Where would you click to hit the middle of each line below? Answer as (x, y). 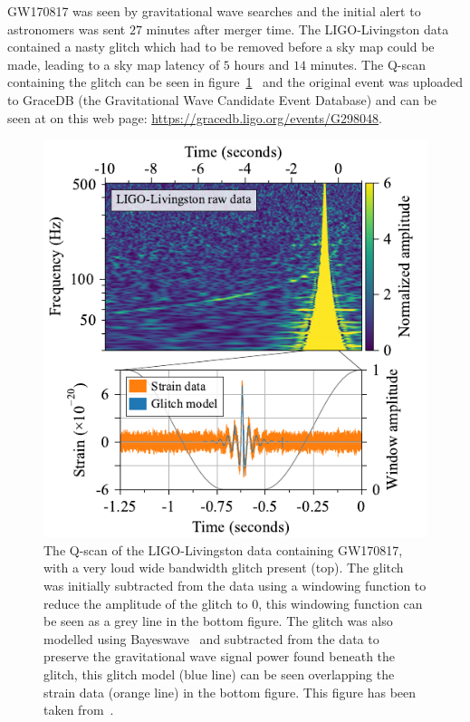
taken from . (79, 710)
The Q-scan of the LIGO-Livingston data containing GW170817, (223, 549)
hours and (262, 64)
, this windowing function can (341, 603)
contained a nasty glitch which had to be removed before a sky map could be (221, 47)
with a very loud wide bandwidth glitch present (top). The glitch (224, 568)
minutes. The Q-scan (368, 64)
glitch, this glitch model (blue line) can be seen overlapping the (219, 674)
